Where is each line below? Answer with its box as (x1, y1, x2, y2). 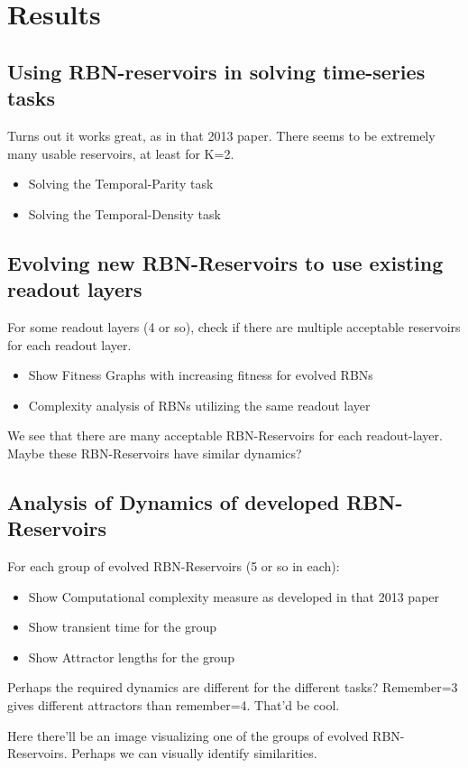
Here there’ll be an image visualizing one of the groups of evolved (7, 726, 369, 745)
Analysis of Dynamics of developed (7, 487, 340, 515)
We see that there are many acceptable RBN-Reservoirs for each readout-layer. (7, 426, 443, 445)
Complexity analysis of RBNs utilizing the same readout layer (28, 395, 371, 414)
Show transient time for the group (28, 617, 217, 636)
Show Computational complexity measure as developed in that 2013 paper (28, 587, 440, 606)
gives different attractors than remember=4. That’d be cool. (7, 696, 340, 715)
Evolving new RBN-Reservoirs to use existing (7, 248, 444, 276)
